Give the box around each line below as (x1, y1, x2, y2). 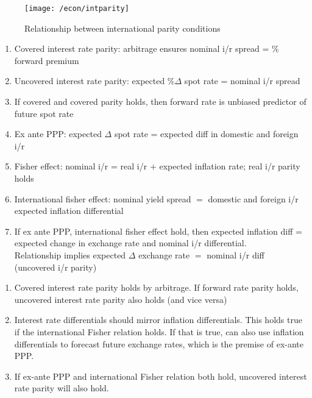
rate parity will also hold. (14, 382, 109, 394)
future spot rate (14, 107, 74, 119)
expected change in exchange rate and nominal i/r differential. (14, 236, 247, 249)
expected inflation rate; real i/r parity (159, 160, 300, 172)
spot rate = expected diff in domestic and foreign (114, 127, 299, 140)
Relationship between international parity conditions (24, 21, 221, 34)
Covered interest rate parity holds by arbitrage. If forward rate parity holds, (14, 281, 299, 294)
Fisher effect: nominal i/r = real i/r (14, 160, 147, 172)
